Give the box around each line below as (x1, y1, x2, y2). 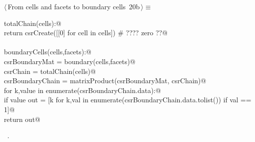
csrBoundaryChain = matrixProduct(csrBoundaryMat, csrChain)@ (4, 75, 206, 86)
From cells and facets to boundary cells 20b (7, 1, 140, 11)
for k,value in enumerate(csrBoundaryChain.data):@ (4, 85, 161, 95)
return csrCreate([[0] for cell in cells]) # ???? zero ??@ (4, 27, 168, 38)
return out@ (4, 114, 40, 124)
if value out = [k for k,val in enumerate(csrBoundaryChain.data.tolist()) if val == (4, 95, 252, 105)
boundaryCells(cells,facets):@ (4, 47, 92, 57)
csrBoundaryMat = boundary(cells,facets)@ (4, 56, 136, 66)
